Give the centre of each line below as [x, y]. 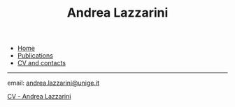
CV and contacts [42, 63]
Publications [35, 56]
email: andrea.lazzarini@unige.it [54, 83]
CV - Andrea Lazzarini [39, 97]
